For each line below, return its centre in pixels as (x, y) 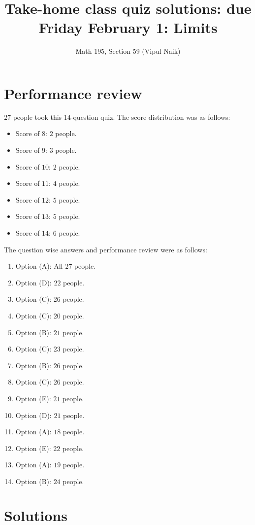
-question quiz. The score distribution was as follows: (150, 117)
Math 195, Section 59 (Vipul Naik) (128, 51)
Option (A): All (39, 266)
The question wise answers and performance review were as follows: (106, 249)
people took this (37, 117)
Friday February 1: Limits (128, 27)
